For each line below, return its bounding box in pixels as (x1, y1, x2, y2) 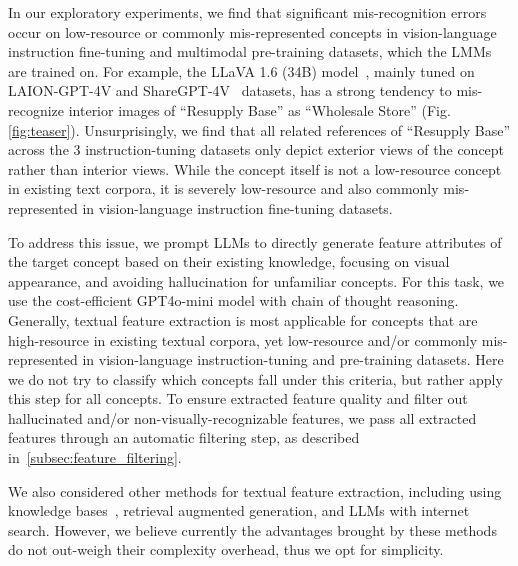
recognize (8, 99, 65, 120)
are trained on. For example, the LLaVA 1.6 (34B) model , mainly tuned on (8, 60, 475, 81)
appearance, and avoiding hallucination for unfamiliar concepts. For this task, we (8, 270, 505, 291)
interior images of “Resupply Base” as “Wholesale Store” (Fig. (68, 99, 451, 120)
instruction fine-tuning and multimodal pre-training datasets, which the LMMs (8, 41, 492, 62)
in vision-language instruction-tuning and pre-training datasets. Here (82, 349, 504, 370)
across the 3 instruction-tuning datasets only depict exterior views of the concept (8, 139, 505, 160)
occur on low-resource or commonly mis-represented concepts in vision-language (8, 21, 497, 42)
